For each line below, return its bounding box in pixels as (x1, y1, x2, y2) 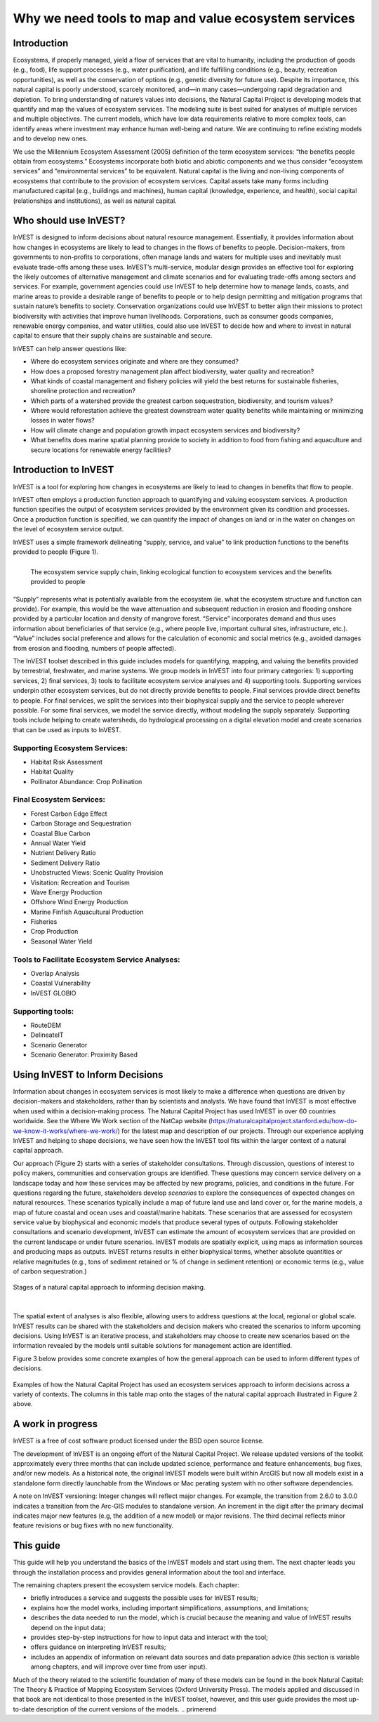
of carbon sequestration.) (13, 1267, 87, 1276)
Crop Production (30, 927, 79, 936)
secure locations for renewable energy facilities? (30, 446, 171, 454)
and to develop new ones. (13, 134, 88, 143)
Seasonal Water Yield (30, 937, 93, 946)
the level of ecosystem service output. (13, 525, 124, 534)
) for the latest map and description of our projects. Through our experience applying (117, 1127, 364, 1135)
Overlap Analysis (30, 969, 80, 978)
